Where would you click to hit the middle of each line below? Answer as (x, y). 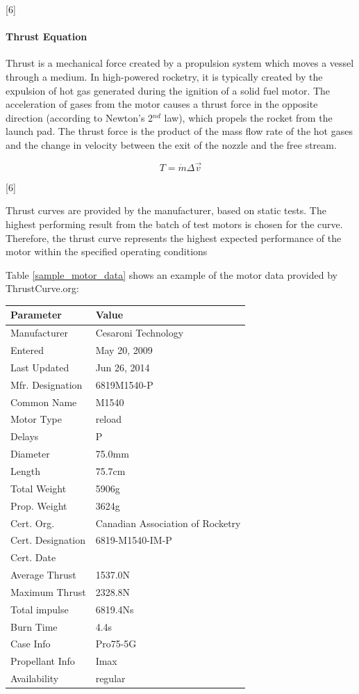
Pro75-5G (116, 644)
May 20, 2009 (124, 350)
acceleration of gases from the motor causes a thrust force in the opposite (162, 104)
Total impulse (40, 609)
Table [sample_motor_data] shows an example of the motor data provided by (172, 274)
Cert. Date (33, 557)
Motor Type (36, 419)
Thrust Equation (47, 37)
